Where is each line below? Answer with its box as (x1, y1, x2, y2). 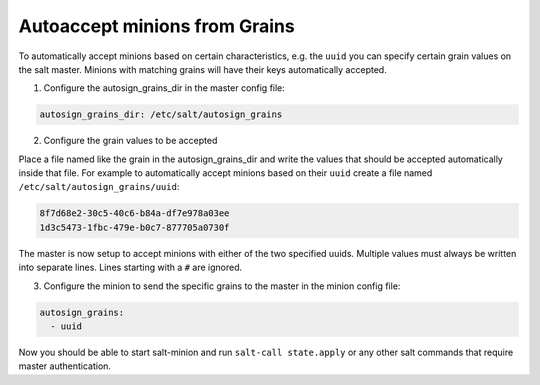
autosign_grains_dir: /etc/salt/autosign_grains (39, 109, 283, 120)
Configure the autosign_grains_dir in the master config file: (43, 82, 285, 94)
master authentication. (18, 360, 112, 372)
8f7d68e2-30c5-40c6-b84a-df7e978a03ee (39, 208, 230, 219)
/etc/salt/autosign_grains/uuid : (18, 181, 180, 193)
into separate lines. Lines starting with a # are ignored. (18, 261, 243, 274)
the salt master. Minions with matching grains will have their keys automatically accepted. (18, 63, 387, 75)
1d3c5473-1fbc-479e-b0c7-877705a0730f (39, 221, 230, 233)
